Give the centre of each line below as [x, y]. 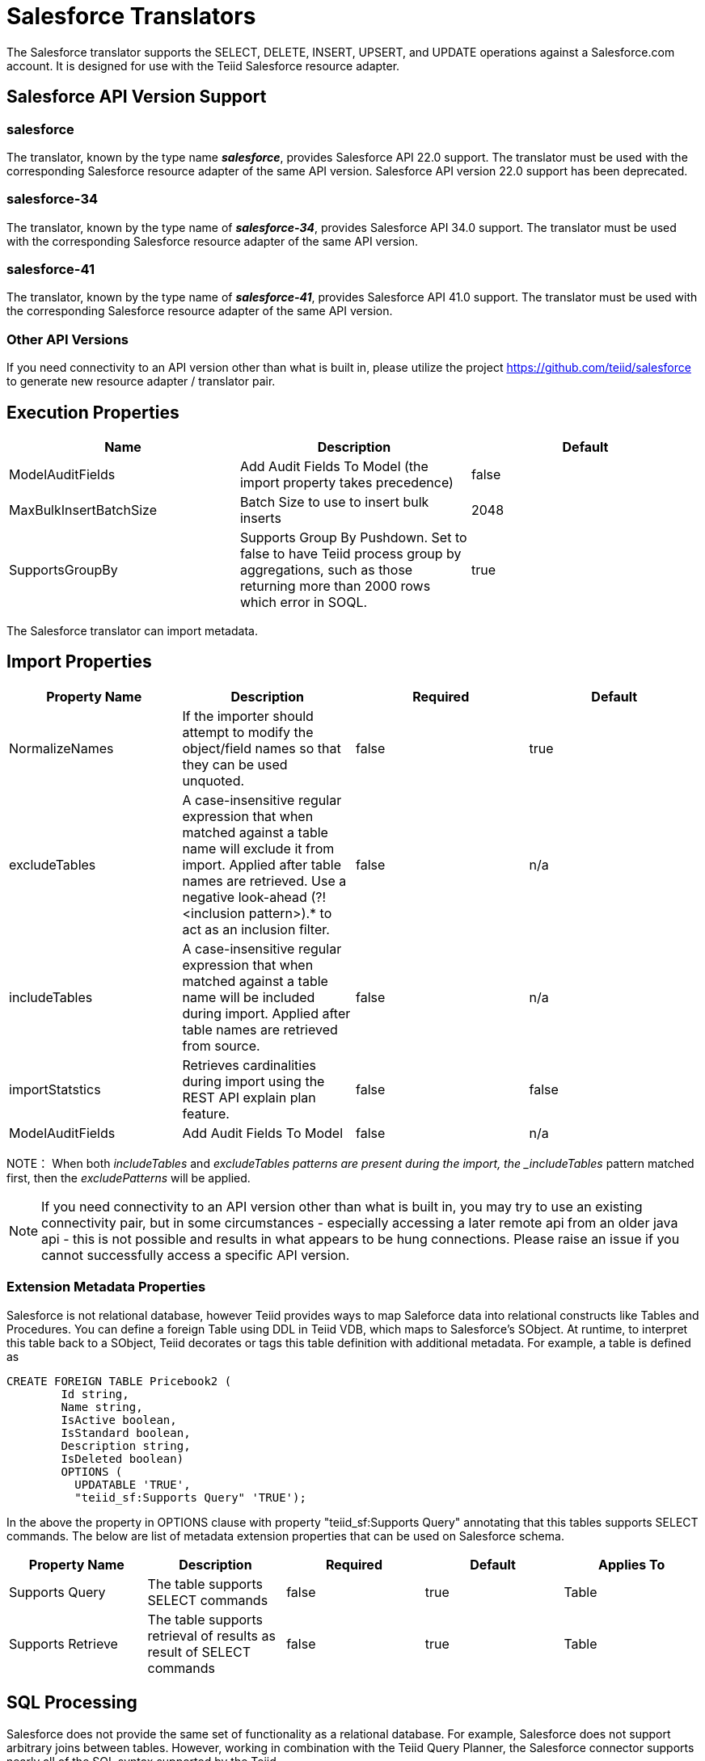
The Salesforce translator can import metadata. [132, 631]
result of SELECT [199, 1651]
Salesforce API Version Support [137, 97]
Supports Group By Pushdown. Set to [353, 538]
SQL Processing [72, 1703]
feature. [206, 1113]
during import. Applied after [266, 1013]
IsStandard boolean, [126, 1432]
